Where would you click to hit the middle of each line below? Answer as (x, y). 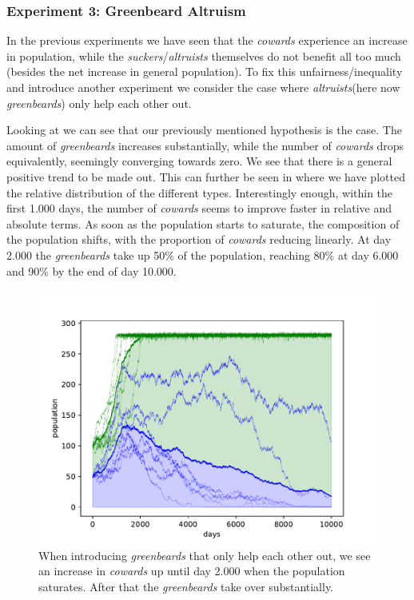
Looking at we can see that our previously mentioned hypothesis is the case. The (204, 130)
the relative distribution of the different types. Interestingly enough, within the (200, 192)
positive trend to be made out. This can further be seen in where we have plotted (206, 176)
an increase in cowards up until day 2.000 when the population (192, 571)
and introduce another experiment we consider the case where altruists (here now (203, 87)
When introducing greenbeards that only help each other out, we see (205, 555)
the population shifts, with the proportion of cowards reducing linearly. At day (199, 239)
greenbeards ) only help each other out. (99, 103)
